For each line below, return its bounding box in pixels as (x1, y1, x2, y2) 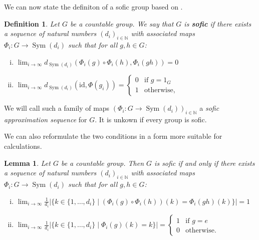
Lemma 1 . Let (4, 157, 51, 168)
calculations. (4, 141, 42, 151)
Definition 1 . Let (4, 18, 60, 29)
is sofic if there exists (184, 18, 251, 29)
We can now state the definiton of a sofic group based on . (4, 2, 183, 12)
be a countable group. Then (61, 157, 144, 168)
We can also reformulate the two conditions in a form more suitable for (4, 131, 222, 141)
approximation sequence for (4, 114, 87, 124)
